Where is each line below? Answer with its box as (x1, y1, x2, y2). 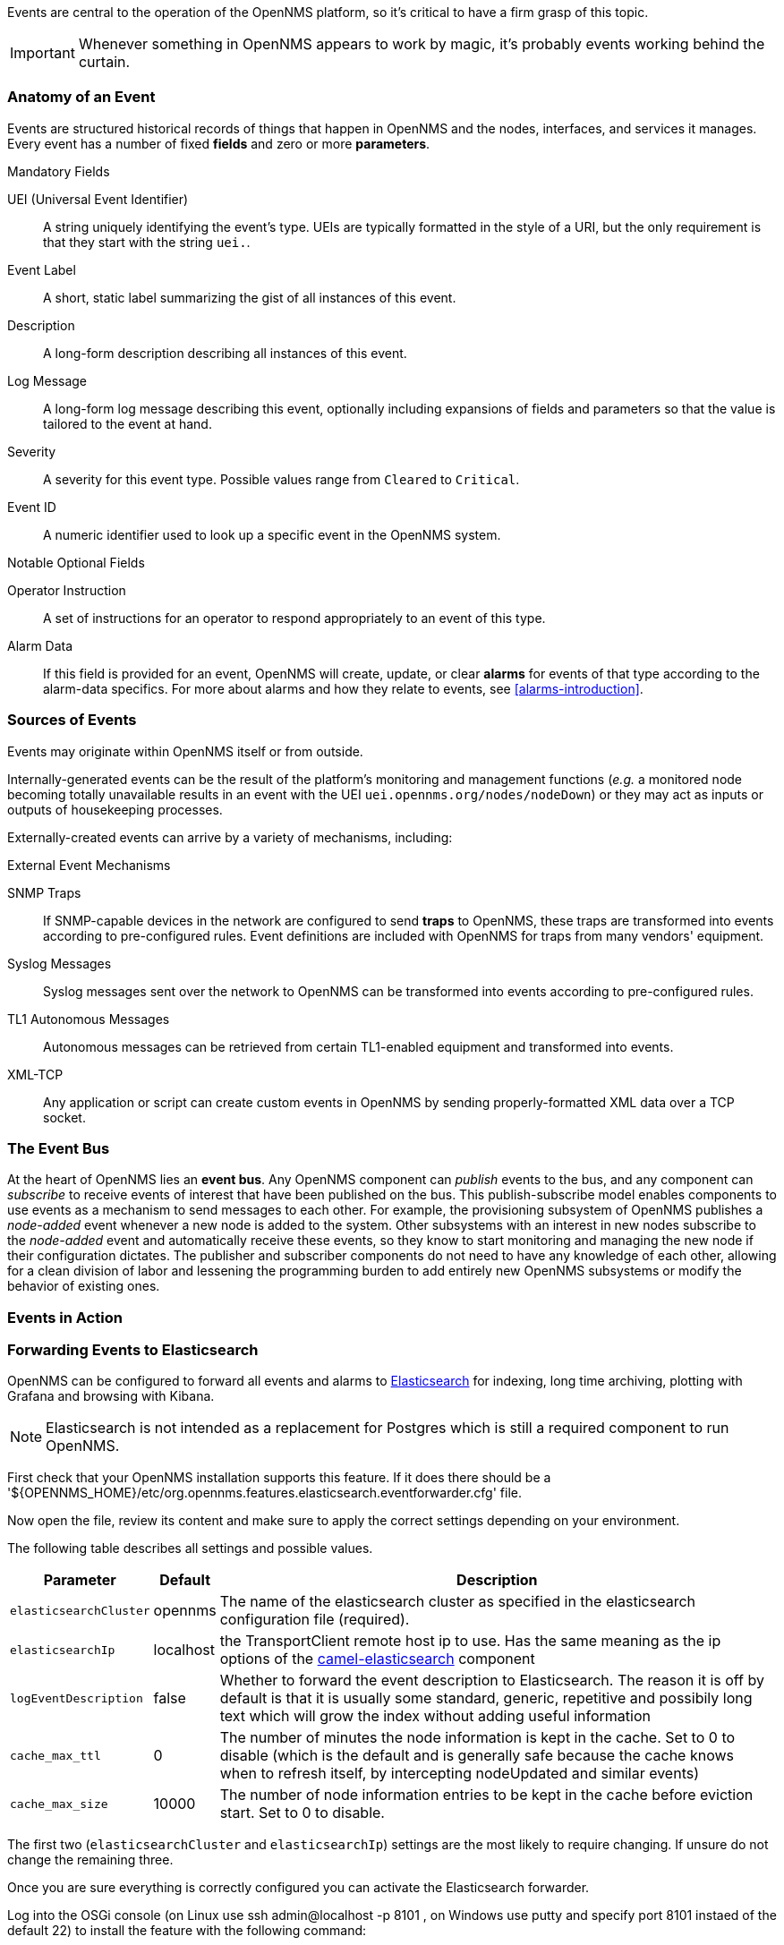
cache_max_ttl (10, 1748, 101, 1762)
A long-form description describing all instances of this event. (43, 345, 407, 361)
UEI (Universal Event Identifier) (7, 191, 189, 207)
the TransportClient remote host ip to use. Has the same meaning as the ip (219, 1632, 721, 1651)
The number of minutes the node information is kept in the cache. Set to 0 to (219, 1728, 736, 1747)
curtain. (78, 53, 131, 71)
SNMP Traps (7, 884, 81, 900)
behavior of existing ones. (7, 1278, 160, 1294)
